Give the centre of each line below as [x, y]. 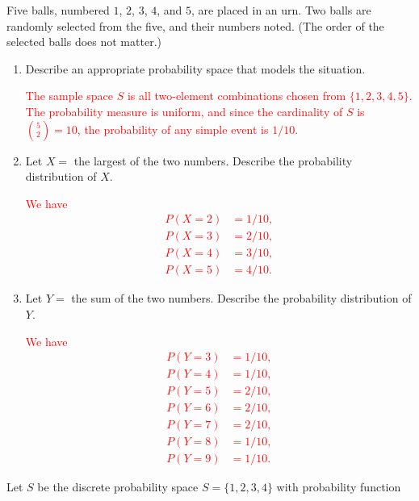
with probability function [339, 487]
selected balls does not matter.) [84, 42]
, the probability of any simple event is [173, 129]
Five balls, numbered [58, 10]
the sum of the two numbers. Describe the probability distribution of [241, 298]
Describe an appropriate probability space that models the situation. [195, 68]
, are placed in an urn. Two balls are [281, 10]
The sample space [69, 96]
